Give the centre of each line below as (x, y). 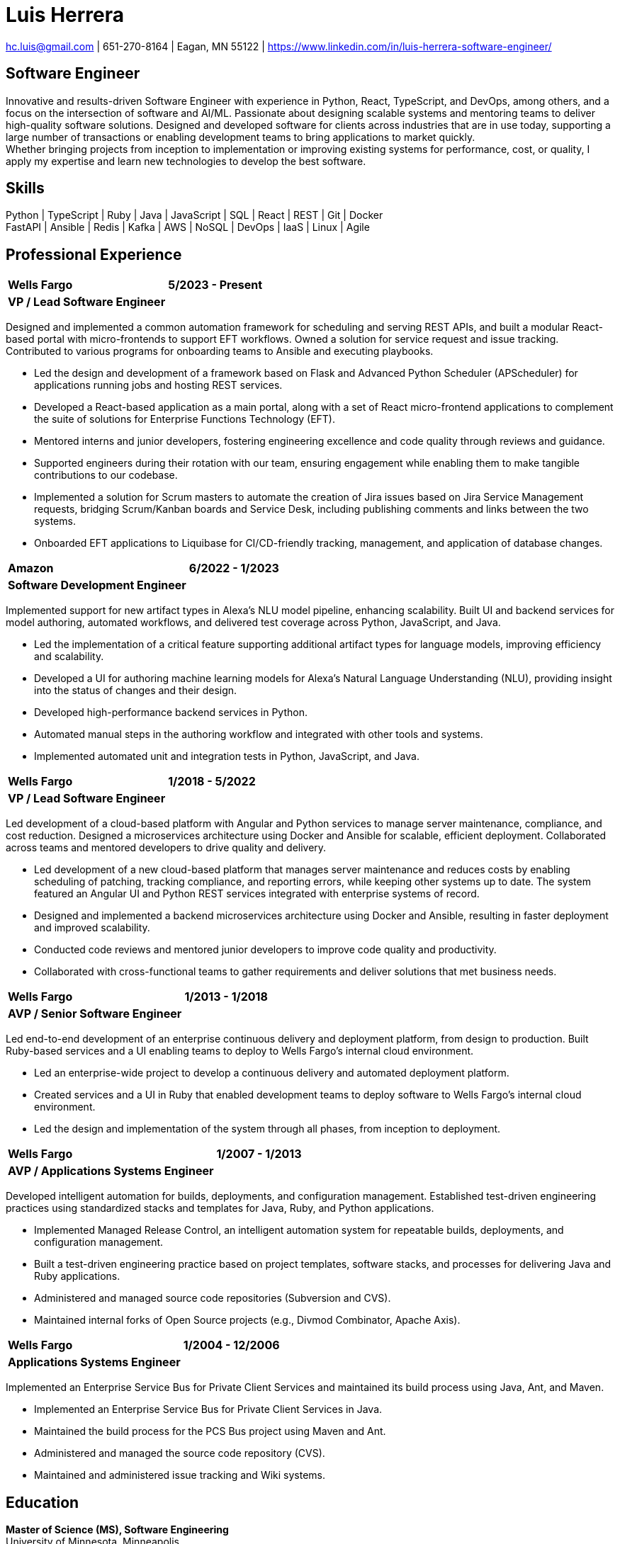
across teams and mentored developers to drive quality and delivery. (166, 848)
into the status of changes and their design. (136, 691)
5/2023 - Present (215, 285)
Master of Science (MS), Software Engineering (117, 1530)
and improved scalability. (92, 928)
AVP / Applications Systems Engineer (111, 1171)
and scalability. (69, 657)
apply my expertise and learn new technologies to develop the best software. (186, 161)
